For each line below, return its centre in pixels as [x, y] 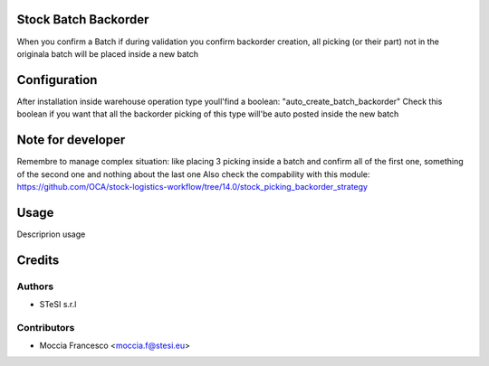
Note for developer [71, 140]
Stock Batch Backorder [83, 19]
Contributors [46, 327]
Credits [38, 260]
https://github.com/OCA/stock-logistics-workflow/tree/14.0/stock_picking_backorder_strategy [192, 186]
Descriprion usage [51, 234]
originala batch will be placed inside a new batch [108, 53]
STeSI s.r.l [58, 304]
